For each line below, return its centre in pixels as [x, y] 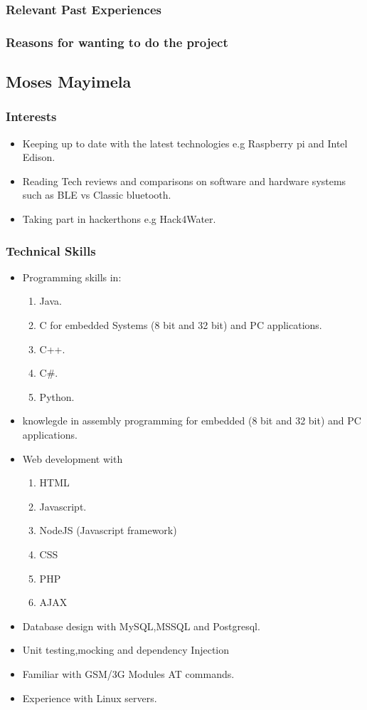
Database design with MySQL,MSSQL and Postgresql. [141, 626]
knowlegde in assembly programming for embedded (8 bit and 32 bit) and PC [192, 421]
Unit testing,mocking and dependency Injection [126, 650]
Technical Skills [51, 250]
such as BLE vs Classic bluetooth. [97, 195]
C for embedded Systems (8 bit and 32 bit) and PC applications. [181, 325]
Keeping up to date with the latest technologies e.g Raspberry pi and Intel [185, 143]
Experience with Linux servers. [90, 698]
